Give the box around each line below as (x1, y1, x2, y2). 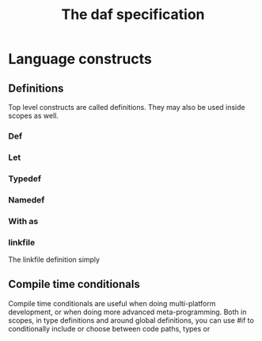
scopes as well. (8, 111, 59, 120)
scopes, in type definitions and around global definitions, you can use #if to (8, 315, 255, 325)
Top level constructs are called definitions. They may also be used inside (8, 103, 245, 112)
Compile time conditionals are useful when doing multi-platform (8, 298, 216, 308)
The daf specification (61, 6, 205, 24)
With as (8, 215, 39, 226)
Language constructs (8, 50, 152, 68)
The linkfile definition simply (8, 255, 101, 264)
